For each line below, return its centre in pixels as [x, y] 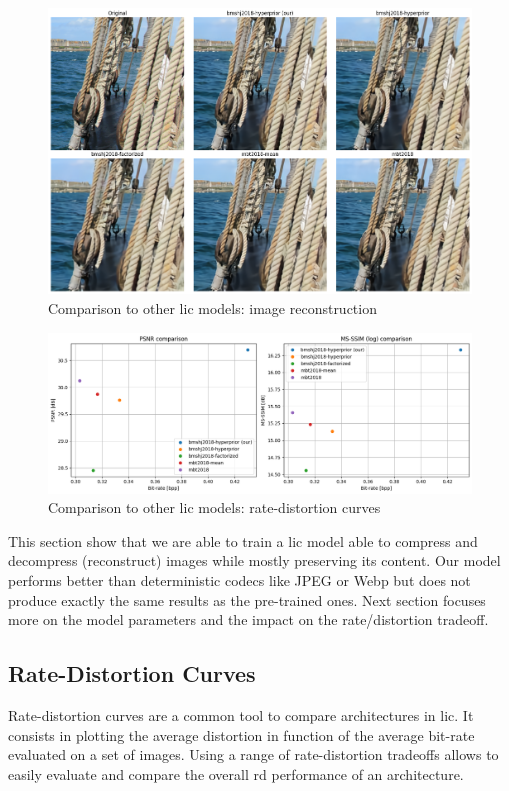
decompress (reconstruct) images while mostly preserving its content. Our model [254, 560]
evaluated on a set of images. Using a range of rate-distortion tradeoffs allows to [253, 754]
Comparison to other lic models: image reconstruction [212, 307]
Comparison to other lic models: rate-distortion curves [214, 507]
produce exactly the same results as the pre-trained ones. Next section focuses [247, 599]
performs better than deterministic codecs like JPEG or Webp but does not [239, 580]
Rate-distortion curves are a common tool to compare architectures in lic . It [241, 715]
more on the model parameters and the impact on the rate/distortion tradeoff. [248, 619]
